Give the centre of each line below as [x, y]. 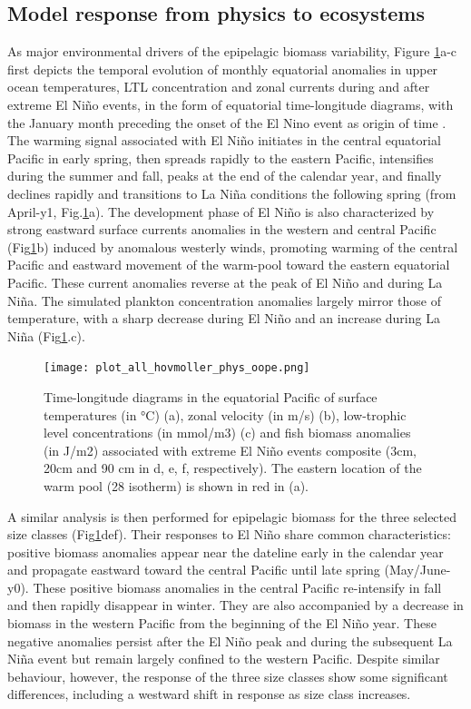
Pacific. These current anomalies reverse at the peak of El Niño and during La [225, 282]
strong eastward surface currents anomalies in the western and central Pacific [222, 229]
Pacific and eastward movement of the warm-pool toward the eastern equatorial [229, 265]
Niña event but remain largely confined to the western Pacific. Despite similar [224, 659]
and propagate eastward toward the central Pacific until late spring [194, 570]
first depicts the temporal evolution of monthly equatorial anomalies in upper [223, 69]
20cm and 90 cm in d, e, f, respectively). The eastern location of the [233, 468]
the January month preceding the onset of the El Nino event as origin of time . [227, 122]
